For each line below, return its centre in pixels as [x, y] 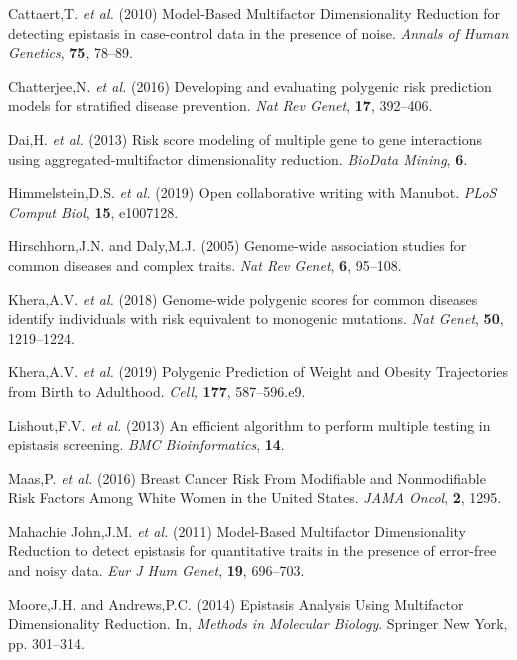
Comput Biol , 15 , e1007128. [93, 211]
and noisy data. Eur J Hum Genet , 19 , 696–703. [156, 570]
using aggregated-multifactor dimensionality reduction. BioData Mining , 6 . [238, 158]
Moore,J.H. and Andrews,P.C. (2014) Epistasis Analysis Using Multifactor [236, 603]
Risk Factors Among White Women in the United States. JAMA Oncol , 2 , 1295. [255, 497]
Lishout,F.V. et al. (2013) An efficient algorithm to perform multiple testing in [249, 424]
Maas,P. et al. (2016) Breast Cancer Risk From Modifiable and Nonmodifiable [247, 477]
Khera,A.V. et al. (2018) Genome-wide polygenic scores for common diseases [243, 298]
